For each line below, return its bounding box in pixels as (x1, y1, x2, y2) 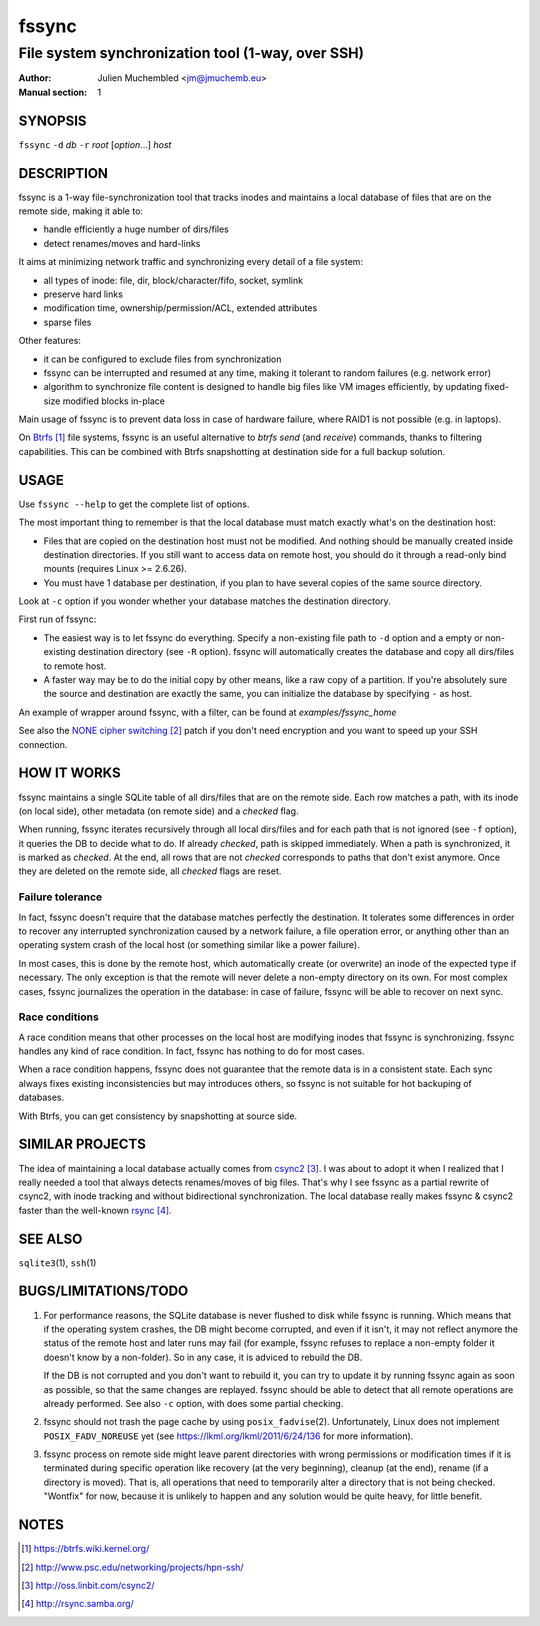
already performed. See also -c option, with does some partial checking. (43, 1397, 344, 1409)
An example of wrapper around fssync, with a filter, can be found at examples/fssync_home (18, 706, 397, 718)
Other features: (18, 335, 82, 347)
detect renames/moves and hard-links (43, 237, 201, 249)
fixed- (484, 381, 510, 393)
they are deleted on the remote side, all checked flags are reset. (18, 865, 282, 877)
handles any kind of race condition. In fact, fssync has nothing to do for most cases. (18, 1045, 365, 1057)
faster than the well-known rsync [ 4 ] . (18, 1204, 172, 1216)
